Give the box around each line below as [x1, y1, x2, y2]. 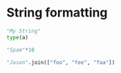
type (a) [6, 34, 29, 41]
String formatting [6, 5, 108, 21]
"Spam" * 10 [6, 46, 35, 53]
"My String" [6, 28, 41, 34]
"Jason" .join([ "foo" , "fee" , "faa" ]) [6, 59, 115, 66]
